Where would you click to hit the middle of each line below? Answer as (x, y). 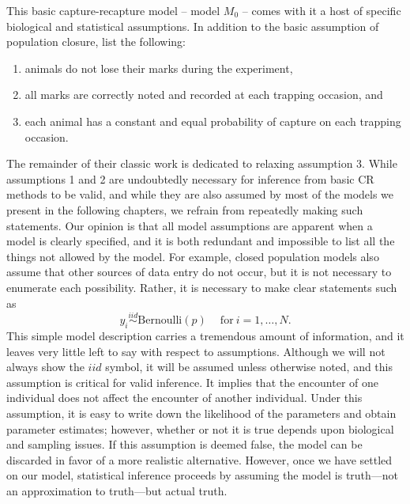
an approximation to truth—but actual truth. (117, 491)
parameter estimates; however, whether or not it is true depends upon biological (200, 428)
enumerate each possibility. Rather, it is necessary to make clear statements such (202, 287)
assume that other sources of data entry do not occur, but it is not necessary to (199, 272)
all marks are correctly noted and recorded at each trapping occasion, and (204, 95)
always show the (45, 367)
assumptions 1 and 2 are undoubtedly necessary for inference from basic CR (190, 178)
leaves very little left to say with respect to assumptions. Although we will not (196, 351)
